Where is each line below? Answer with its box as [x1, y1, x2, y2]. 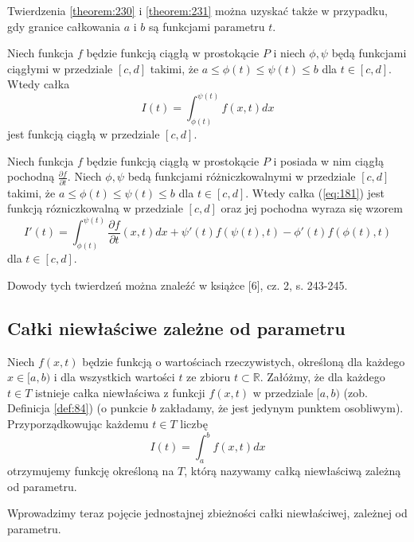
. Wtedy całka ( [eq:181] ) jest [245, 184, 385, 201]
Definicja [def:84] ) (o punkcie [7, 400, 148, 416]
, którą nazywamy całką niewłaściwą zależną [184, 462, 401, 478]
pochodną [7, 168, 55, 185]
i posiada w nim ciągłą [273, 152, 385, 169]
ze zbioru [186, 368, 231, 385]
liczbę [180, 415, 208, 432]
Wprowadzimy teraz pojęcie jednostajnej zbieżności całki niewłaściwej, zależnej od [7, 505, 408, 521]
